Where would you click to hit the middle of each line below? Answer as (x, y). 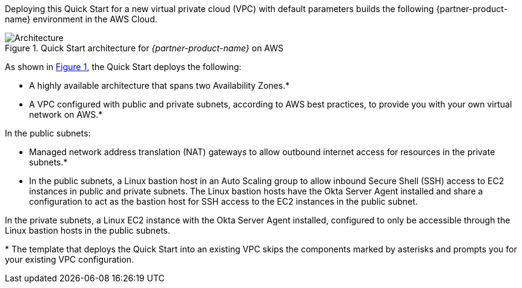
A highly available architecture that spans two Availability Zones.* (160, 85)
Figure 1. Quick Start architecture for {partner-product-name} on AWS (144, 48)
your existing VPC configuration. (70, 259)
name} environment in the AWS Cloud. (81, 19)
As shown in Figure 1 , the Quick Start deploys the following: (123, 67)
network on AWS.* (66, 114)
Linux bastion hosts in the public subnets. (88, 230)
